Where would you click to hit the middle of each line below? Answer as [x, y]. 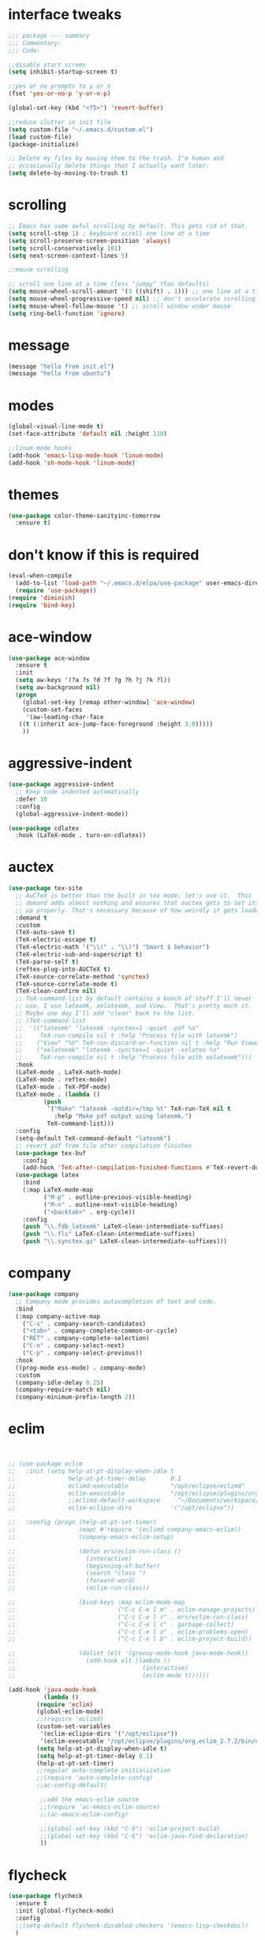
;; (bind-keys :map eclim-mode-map [97, 1603]
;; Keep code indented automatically [77, 792]
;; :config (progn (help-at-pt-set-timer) [82, 1522]
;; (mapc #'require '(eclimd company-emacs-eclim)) [125, 1530]
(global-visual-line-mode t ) [56, 426]
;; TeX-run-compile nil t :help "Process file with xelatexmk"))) [134, 1058]
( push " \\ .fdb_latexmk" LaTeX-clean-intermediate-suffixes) [123, 1227]
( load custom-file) [40, 137]
